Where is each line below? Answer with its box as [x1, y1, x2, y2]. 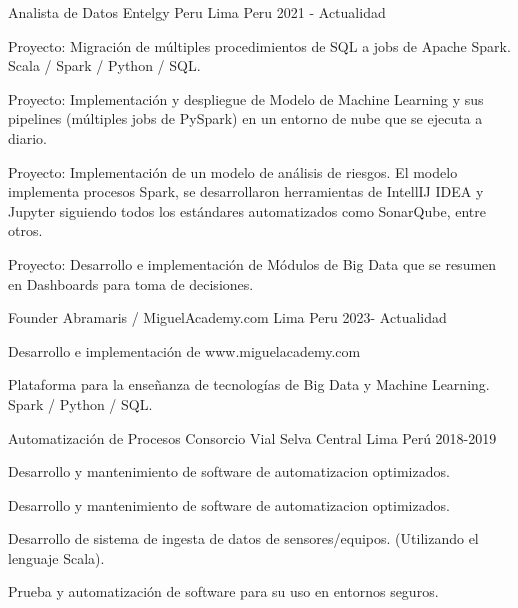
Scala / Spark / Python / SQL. [8, 55, 201, 76]
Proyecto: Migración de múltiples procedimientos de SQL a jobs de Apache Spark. [8, 35, 511, 56]
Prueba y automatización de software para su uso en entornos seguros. [8, 581, 439, 602]
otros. [8, 220, 43, 241]
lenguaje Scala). [8, 547, 105, 568]
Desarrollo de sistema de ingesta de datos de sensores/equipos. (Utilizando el [8, 528, 479, 549]
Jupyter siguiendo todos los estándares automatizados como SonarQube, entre [8, 200, 486, 221]
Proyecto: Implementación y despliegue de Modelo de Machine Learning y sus [8, 88, 484, 109]
